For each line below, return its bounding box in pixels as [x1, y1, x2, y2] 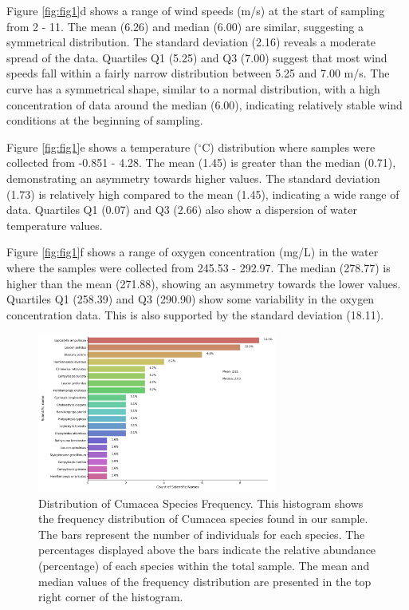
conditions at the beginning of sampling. [6, 112, 203, 129]
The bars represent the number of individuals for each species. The [38, 525, 365, 542]
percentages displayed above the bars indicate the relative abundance [38, 541, 376, 558]
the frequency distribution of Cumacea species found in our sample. [38, 510, 368, 527]
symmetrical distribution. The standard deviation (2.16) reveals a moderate [6, 34, 376, 50]
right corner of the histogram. [38, 588, 183, 605]
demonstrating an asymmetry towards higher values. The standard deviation [6, 169, 380, 186]
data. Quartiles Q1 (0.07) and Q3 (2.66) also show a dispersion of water [6, 201, 357, 218]
